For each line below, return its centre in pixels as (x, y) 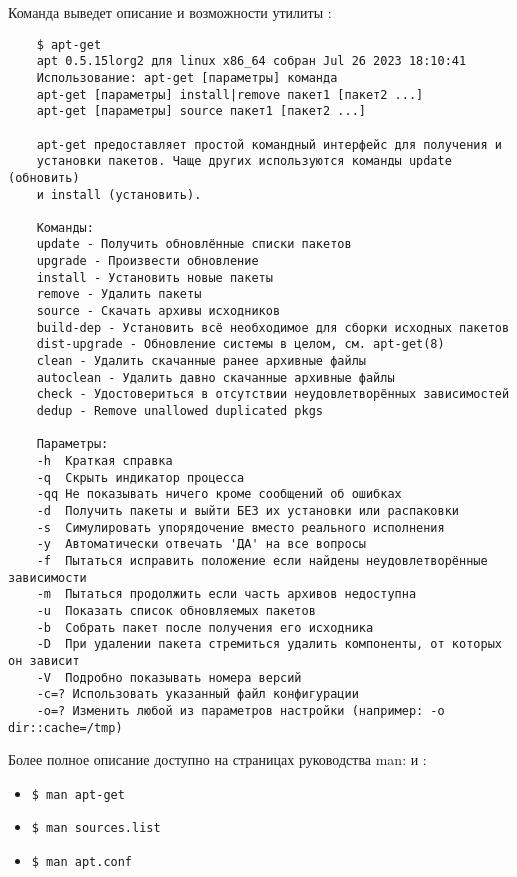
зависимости (47, 577)
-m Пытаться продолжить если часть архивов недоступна (226, 594)
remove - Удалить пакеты (119, 294)
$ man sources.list (96, 828)
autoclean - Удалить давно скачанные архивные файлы (215, 377)
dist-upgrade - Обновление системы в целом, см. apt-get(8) (240, 344)
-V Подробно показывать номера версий (169, 677)
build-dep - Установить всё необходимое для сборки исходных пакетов (273, 327)
